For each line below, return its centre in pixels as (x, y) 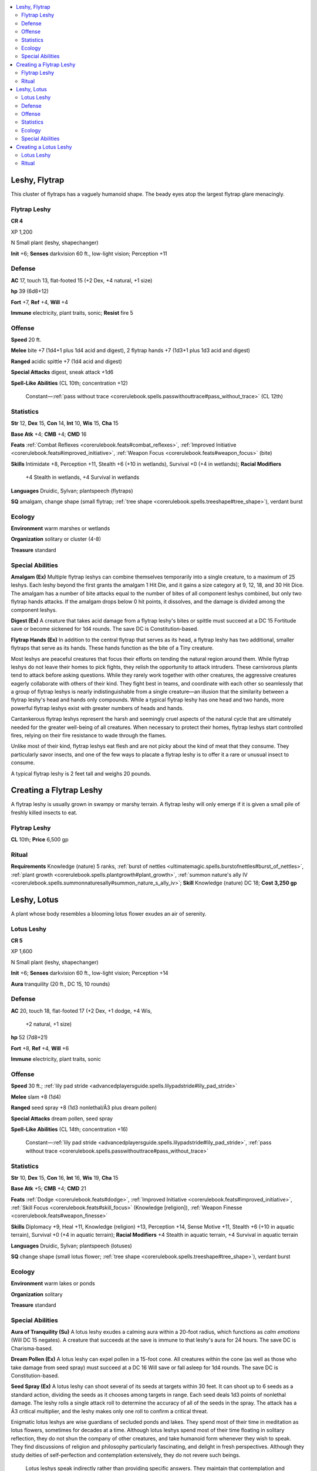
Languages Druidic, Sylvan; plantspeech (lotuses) (71, 1246)
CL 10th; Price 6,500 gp (40, 840)
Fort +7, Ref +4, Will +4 (40, 302)
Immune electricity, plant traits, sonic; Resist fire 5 (72, 312)
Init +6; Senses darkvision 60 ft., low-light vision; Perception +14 (90, 973)
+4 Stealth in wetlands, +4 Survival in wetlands (82, 477)
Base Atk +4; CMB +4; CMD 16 (49, 434)
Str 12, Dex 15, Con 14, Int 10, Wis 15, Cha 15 (65, 423)
